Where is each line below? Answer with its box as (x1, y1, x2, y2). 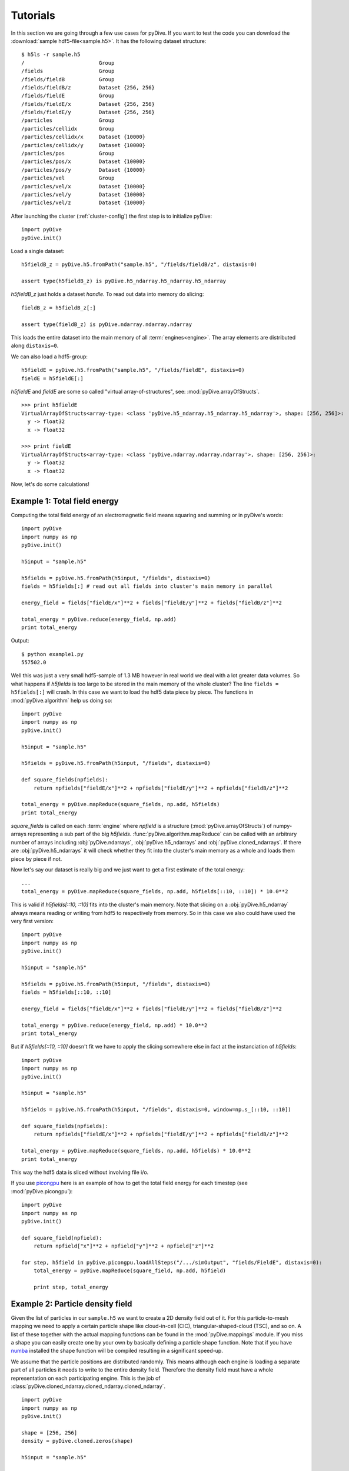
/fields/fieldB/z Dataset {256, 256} (21, 84, 155, 91)
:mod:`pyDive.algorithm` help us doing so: (11, 697, 112, 704)
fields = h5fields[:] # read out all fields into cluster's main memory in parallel (21, 583, 273, 590)
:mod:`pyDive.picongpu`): (11, 1187, 73, 1194)
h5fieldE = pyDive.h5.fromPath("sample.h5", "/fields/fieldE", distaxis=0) (21, 367, 245, 374)
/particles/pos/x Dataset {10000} (21, 158, 146, 165)
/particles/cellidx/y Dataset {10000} (21, 142, 146, 148)
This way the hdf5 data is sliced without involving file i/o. (11, 1169, 149, 1176)
